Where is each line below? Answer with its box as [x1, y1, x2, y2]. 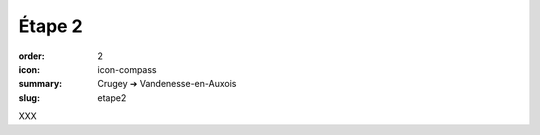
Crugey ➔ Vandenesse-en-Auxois [97, 78, 237, 90]
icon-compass [97, 63, 157, 75]
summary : [18, 78, 63, 90]
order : [18, 50, 45, 62]
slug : [18, 91, 40, 104]
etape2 [97, 91, 127, 104]
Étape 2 [18, 15, 84, 37]
